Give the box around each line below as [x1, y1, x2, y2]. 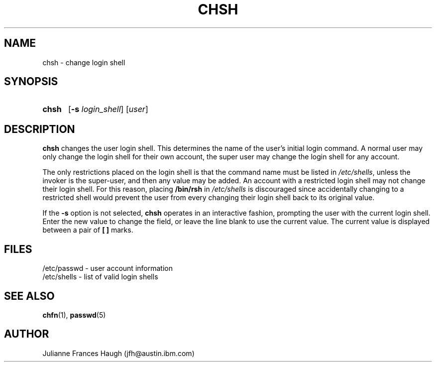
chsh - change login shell [42, 58, 125, 67]
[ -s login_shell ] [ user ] [68, 104, 148, 115]
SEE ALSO [4, 289, 55, 302]
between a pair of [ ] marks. [42, 226, 133, 235]
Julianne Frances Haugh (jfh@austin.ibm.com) [42, 349, 195, 358]
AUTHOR [4, 328, 49, 341]
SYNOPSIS [4, 75, 58, 88]
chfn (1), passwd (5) [42, 310, 106, 319]
